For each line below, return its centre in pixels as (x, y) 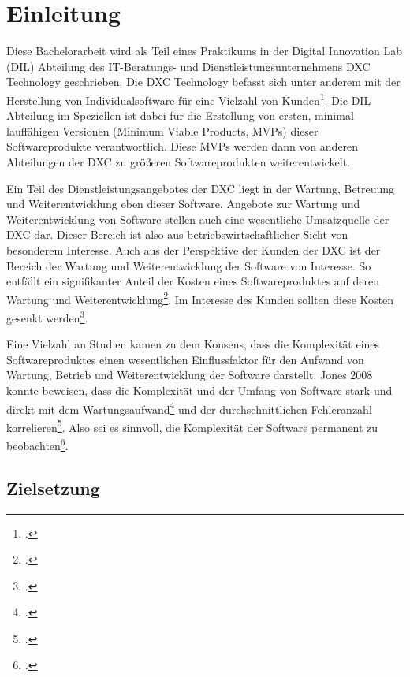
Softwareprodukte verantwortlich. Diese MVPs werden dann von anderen (183, 146)
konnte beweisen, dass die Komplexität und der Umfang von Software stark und (199, 390)
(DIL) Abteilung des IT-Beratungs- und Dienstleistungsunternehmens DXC (188, 66)
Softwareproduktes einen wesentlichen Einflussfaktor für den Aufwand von (185, 359)
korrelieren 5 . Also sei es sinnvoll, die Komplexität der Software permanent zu (192, 426)
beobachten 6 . (37, 444)
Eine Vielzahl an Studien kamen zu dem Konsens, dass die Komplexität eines (193, 344)
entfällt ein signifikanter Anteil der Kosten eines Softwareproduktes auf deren (193, 281)
